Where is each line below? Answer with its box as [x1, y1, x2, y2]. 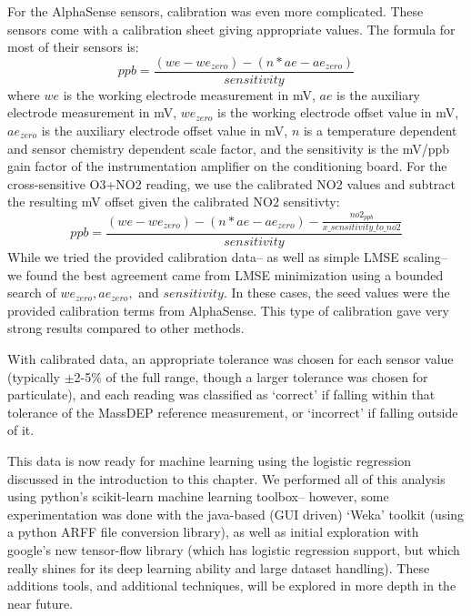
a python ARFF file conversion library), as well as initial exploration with [7, 522, 419, 541]
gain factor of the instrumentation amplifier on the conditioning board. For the [7, 157, 447, 176]
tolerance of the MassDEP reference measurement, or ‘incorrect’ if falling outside [7, 402, 458, 421]
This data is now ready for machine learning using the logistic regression [7, 451, 411, 470]
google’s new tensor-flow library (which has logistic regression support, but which [7, 540, 460, 559]
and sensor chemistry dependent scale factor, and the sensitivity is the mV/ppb [7, 138, 449, 157]
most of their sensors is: [7, 37, 139, 56]
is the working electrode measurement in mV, [63, 85, 316, 104]
